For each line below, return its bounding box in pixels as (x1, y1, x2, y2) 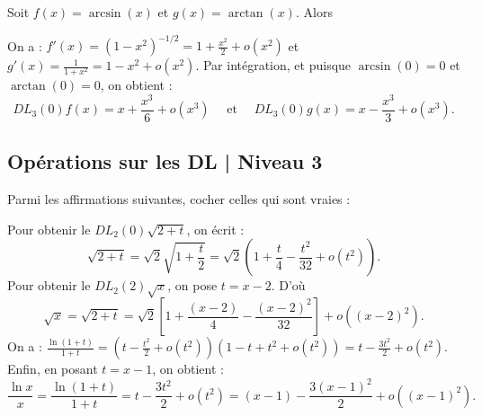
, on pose (167, 276, 218, 295)
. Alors (295, 3, 333, 21)
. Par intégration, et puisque (195, 56, 352, 75)
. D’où (271, 276, 306, 295)
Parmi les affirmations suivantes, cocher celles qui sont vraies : (7, 190, 351, 208)
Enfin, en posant (7, 359, 98, 378)
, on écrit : (186, 219, 245, 238)
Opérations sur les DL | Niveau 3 (7, 147, 323, 175)
